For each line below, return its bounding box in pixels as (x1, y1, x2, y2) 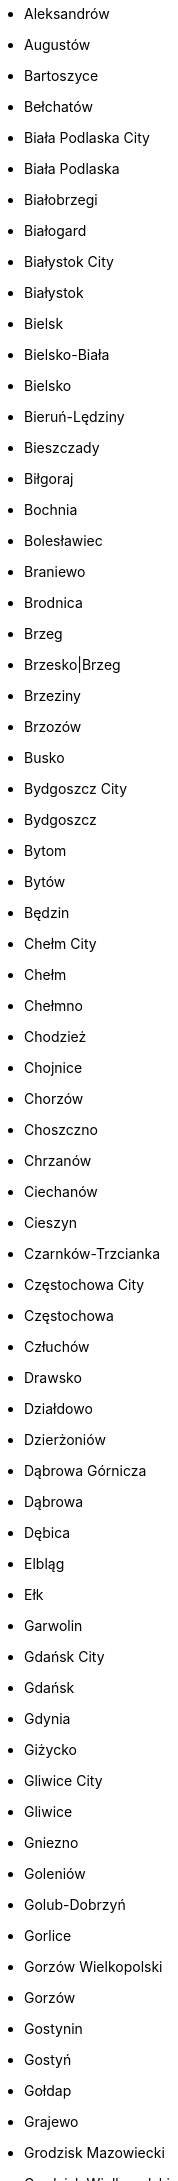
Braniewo (24, 563, 86, 580)
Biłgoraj (24, 470, 74, 487)
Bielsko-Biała (24, 346, 110, 363)
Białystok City (24, 253, 114, 270)
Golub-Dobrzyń (24, 1896, 126, 1913)
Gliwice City (24, 1772, 103, 1789)
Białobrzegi (24, 191, 98, 208)
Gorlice (24, 1927, 72, 1944)
